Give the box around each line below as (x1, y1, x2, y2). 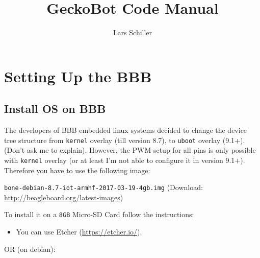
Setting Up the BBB (4, 65, 152, 86)
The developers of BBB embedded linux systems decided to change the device (4, 125, 247, 135)
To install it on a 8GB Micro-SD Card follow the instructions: (4, 209, 194, 220)
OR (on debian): (4, 243, 56, 254)
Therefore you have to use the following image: (4, 165, 150, 175)
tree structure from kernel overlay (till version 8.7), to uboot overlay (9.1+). (4, 134, 245, 145)
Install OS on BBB (4, 101, 106, 116)
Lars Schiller (113, 27, 152, 38)
